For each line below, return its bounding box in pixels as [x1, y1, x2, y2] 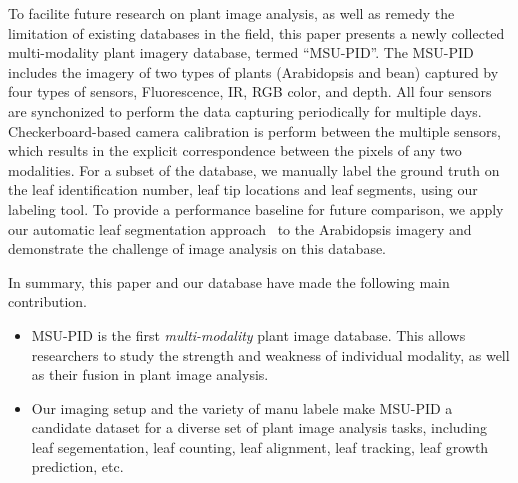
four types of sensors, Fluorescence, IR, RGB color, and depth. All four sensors [8, 81, 492, 102]
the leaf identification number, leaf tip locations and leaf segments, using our [8, 179, 478, 200]
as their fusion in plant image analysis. [31, 364, 269, 385]
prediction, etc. [31, 456, 124, 477]
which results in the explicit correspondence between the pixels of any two [8, 140, 462, 161]
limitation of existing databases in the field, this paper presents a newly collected [8, 22, 505, 43]
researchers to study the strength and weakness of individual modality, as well [31, 344, 510, 365]
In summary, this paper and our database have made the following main [8, 271, 450, 292]
